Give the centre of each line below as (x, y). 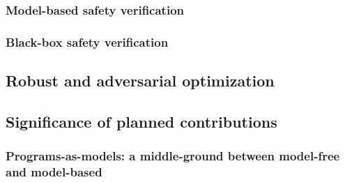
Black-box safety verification (87, 41)
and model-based (54, 172)
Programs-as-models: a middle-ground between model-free (173, 156)
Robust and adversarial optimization (140, 81)
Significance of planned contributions (141, 121)
